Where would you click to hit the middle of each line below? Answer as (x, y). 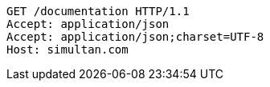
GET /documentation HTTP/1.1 (98, 11)
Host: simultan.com (67, 49)
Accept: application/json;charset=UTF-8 (135, 37)
